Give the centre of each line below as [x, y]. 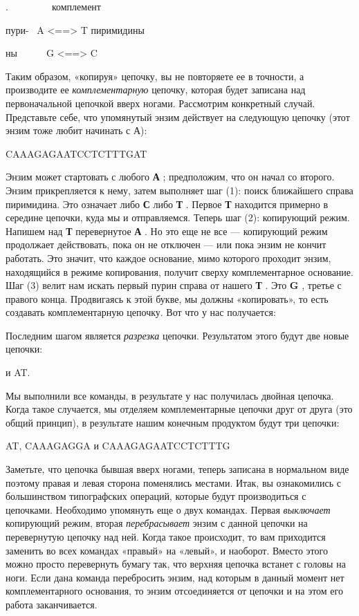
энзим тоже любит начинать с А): [76, 130]
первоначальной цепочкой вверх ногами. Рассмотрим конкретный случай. [160, 103]
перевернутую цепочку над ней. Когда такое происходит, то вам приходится [166, 536]
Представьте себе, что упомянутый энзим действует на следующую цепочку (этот [178, 116]
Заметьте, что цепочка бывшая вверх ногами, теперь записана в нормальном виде [177, 469]
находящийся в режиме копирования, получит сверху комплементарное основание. [179, 271]
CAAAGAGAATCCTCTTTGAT [76, 153]
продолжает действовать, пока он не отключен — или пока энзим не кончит [166, 244]
